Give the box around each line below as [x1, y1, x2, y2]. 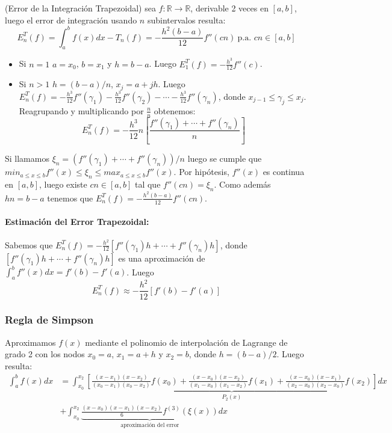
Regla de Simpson [5, 312, 94, 327]
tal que [134, 178, 161, 191]
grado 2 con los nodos [5, 348, 85, 360]
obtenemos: [154, 104, 196, 117]
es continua [263, 165, 305, 178]
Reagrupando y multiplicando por [19, 104, 144, 117]
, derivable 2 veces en [190, 2, 269, 14]
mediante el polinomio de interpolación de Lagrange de [85, 336, 288, 348]
